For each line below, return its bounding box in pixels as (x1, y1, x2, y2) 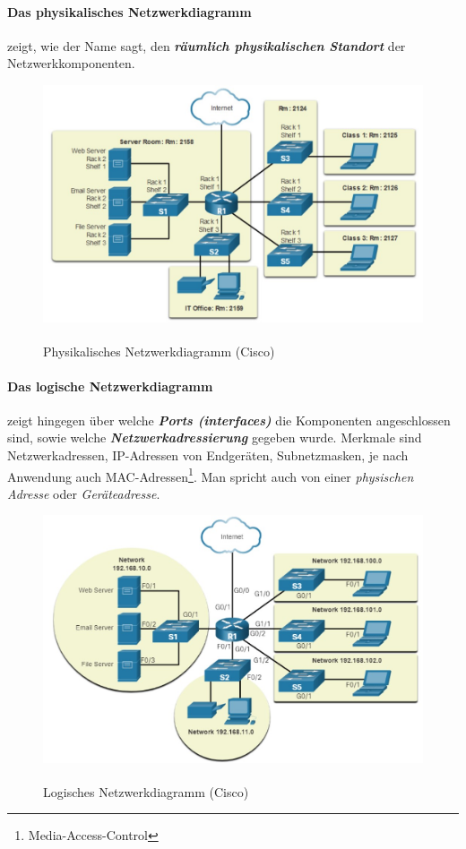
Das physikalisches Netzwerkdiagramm (7, 2, 252, 21)
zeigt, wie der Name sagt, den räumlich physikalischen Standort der (7, 36, 406, 55)
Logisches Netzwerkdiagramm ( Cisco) (43, 782, 249, 801)
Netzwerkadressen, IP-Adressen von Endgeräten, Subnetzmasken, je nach (7, 446, 409, 465)
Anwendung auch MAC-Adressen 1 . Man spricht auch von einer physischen (7, 464, 414, 485)
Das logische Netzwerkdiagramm (7, 376, 213, 395)
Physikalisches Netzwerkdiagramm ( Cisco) (43, 341, 275, 360)
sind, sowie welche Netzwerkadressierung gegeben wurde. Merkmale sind (7, 428, 422, 447)
